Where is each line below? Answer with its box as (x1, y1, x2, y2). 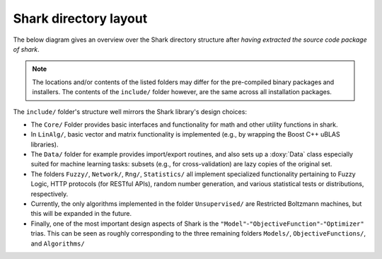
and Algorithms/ (30, 239, 85, 248)
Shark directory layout (13, 11, 148, 26)
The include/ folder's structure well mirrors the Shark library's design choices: (13, 107, 248, 116)
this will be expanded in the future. (30, 209, 132, 218)
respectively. (30, 190, 69, 198)
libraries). (30, 140, 59, 149)
